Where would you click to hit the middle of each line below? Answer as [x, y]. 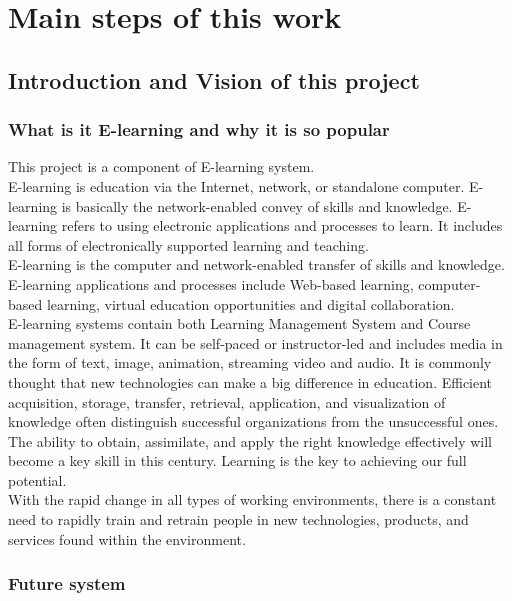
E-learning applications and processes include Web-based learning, [211, 283]
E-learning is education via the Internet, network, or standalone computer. [236, 185]
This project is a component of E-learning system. [161, 166]
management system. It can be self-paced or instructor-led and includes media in [255, 342]
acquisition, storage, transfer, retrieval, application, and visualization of [227, 401]
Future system [67, 583]
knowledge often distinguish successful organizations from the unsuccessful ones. [253, 421]
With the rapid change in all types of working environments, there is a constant [252, 499]
